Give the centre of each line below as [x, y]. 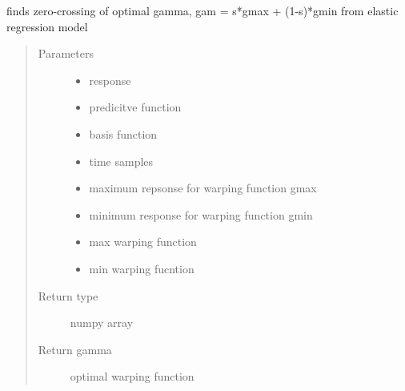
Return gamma [75, 349]
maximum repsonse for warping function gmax [203, 188]
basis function [123, 133]
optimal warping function [132, 376]
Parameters [66, 53]
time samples [121, 161]
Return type [68, 295]
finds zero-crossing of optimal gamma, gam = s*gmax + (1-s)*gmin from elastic [202, 10]
